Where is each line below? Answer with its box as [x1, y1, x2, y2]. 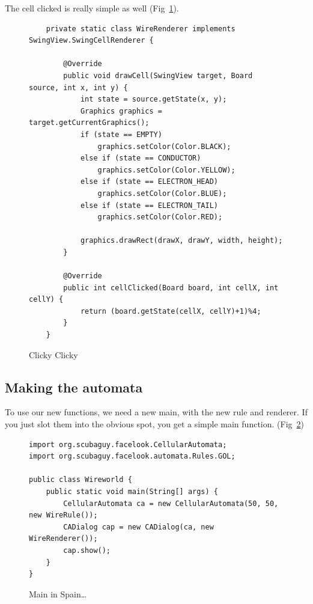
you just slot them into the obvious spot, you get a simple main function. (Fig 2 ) [5, 418, 304, 430]
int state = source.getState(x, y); [80, 95, 227, 104]
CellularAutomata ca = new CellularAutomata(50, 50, [63, 499, 279, 508]
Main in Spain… [29, 587, 87, 600]
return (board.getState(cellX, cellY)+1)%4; [80, 307, 261, 316]
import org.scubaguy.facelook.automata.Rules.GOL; [29, 452, 236, 461]
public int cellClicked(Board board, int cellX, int [63, 283, 279, 292]
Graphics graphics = [80, 106, 162, 115]
